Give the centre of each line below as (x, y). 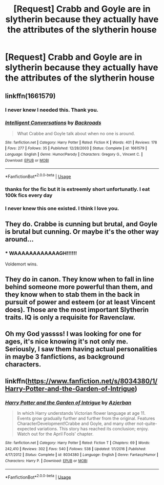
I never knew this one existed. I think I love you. (62, 208)
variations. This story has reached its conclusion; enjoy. (93, 429)
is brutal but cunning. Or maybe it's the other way (82, 232)
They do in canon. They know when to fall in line (80, 279)
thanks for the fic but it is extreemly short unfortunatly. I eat (78, 189)
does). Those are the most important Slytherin (77, 310)
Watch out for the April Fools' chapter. (55, 434)
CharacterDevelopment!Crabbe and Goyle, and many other (76, 424)
